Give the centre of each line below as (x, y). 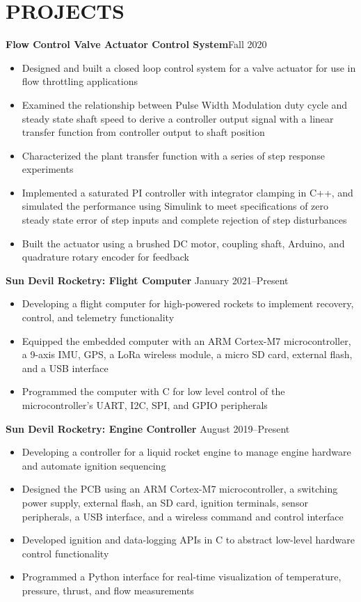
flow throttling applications (80, 81)
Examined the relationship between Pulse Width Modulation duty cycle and (185, 104)
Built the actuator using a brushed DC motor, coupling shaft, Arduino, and (183, 243)
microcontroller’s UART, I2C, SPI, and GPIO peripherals (145, 405)
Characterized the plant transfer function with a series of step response (173, 155)
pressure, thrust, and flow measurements (108, 590)
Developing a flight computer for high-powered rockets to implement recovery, (188, 303)
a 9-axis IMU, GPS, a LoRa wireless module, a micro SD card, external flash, (187, 354)
